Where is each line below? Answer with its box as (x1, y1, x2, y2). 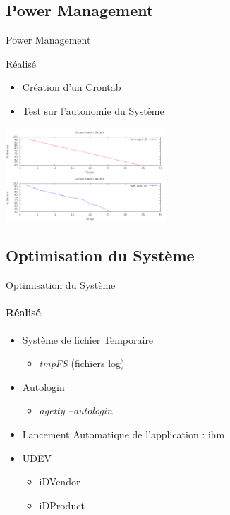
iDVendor (39, 474, 80, 489)
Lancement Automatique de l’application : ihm (22, 427, 225, 441)
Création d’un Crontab (22, 80, 121, 94)
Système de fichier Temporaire (22, 332, 154, 347)
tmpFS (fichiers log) (39, 356, 125, 371)
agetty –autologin (39, 403, 112, 418)
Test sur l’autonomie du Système (22, 103, 164, 118)
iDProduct (39, 497, 85, 512)
